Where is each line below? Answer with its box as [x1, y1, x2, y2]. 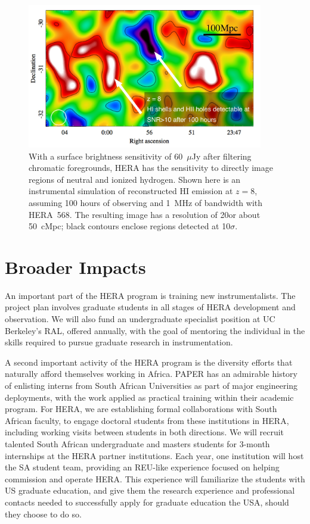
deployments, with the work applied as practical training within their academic [5, 391, 294, 403]
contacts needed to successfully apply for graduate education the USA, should [5, 495, 289, 508]
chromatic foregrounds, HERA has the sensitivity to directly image [29, 161, 273, 174]
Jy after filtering [191, 149, 252, 162]
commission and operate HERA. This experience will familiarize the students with [5, 472, 305, 485]
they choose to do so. [5, 507, 82, 520]
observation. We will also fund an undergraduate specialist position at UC [5, 313, 275, 325]
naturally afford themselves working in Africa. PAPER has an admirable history [5, 367, 297, 380]
